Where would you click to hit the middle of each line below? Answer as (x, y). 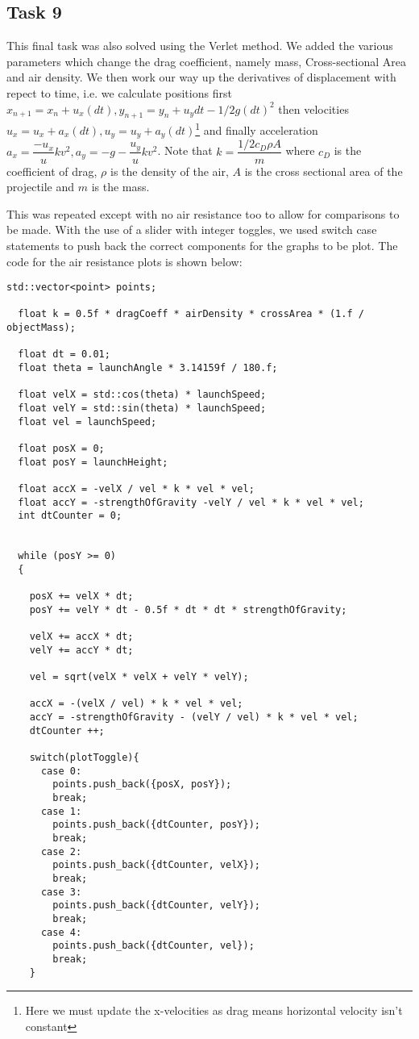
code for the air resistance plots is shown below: (124, 261)
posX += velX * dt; (81, 597)
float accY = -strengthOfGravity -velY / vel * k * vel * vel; (191, 502)
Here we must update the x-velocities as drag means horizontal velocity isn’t (214, 1010)
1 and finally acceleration (257, 129)
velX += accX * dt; (81, 637)
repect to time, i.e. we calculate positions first (119, 92)
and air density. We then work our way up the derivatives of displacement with (201, 77)
